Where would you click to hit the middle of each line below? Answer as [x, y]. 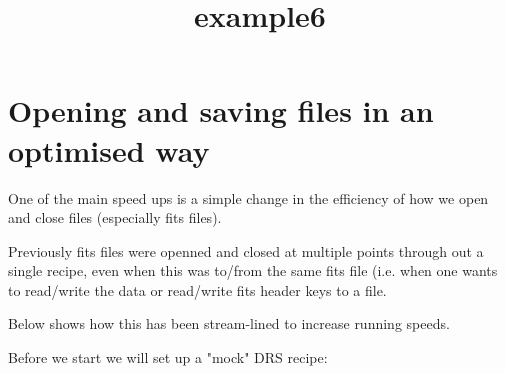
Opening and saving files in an [221, 110]
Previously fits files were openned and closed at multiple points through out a [246, 250]
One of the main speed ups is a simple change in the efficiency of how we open [248, 197]
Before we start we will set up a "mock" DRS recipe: [168, 357]
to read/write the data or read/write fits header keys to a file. [197, 289]
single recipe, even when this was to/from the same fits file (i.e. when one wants [253, 270]
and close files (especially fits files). [115, 217]
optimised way [109, 149]
